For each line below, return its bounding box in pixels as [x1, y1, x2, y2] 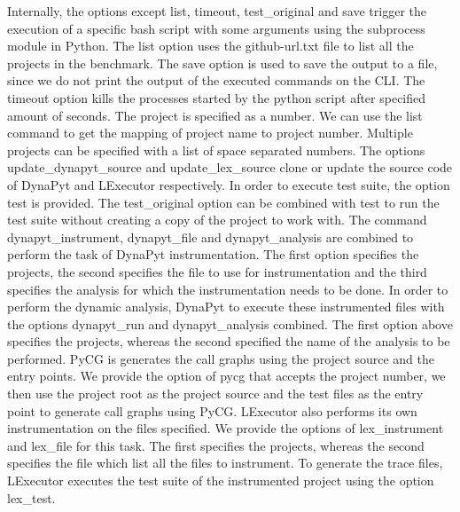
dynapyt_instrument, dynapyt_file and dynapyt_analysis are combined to [7, 227, 414, 246]
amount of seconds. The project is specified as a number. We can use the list [7, 106, 423, 124]
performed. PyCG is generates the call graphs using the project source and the [7, 349, 434, 367]
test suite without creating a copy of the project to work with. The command [7, 210, 427, 229]
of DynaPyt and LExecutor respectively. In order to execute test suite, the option [7, 175, 450, 193]
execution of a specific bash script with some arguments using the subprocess [7, 19, 425, 37]
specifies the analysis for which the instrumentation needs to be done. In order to [7, 280, 448, 298]
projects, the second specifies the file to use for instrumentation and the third [7, 262, 427, 280]
